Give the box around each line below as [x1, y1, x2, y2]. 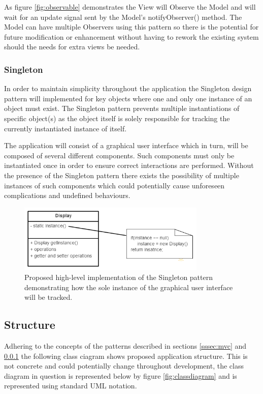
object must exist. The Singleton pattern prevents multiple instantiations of [4, 103, 240, 114]
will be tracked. [24, 292, 73, 302]
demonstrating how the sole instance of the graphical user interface [24, 282, 233, 292]
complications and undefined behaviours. [4, 190, 130, 201]
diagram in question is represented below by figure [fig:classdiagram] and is [4, 370, 237, 381]
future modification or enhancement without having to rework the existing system [4, 31, 259, 42]
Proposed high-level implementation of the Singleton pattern [24, 272, 213, 283]
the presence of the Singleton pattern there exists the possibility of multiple [4, 170, 239, 180]
